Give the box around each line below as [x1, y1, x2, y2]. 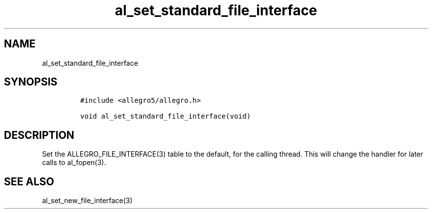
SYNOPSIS [4, 76, 58, 88]
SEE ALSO [4, 175, 54, 188]
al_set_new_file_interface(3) [42, 196, 133, 205]
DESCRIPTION [4, 128, 74, 141]
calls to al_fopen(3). [42, 158, 106, 167]
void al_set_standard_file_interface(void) [80, 112, 251, 121]
